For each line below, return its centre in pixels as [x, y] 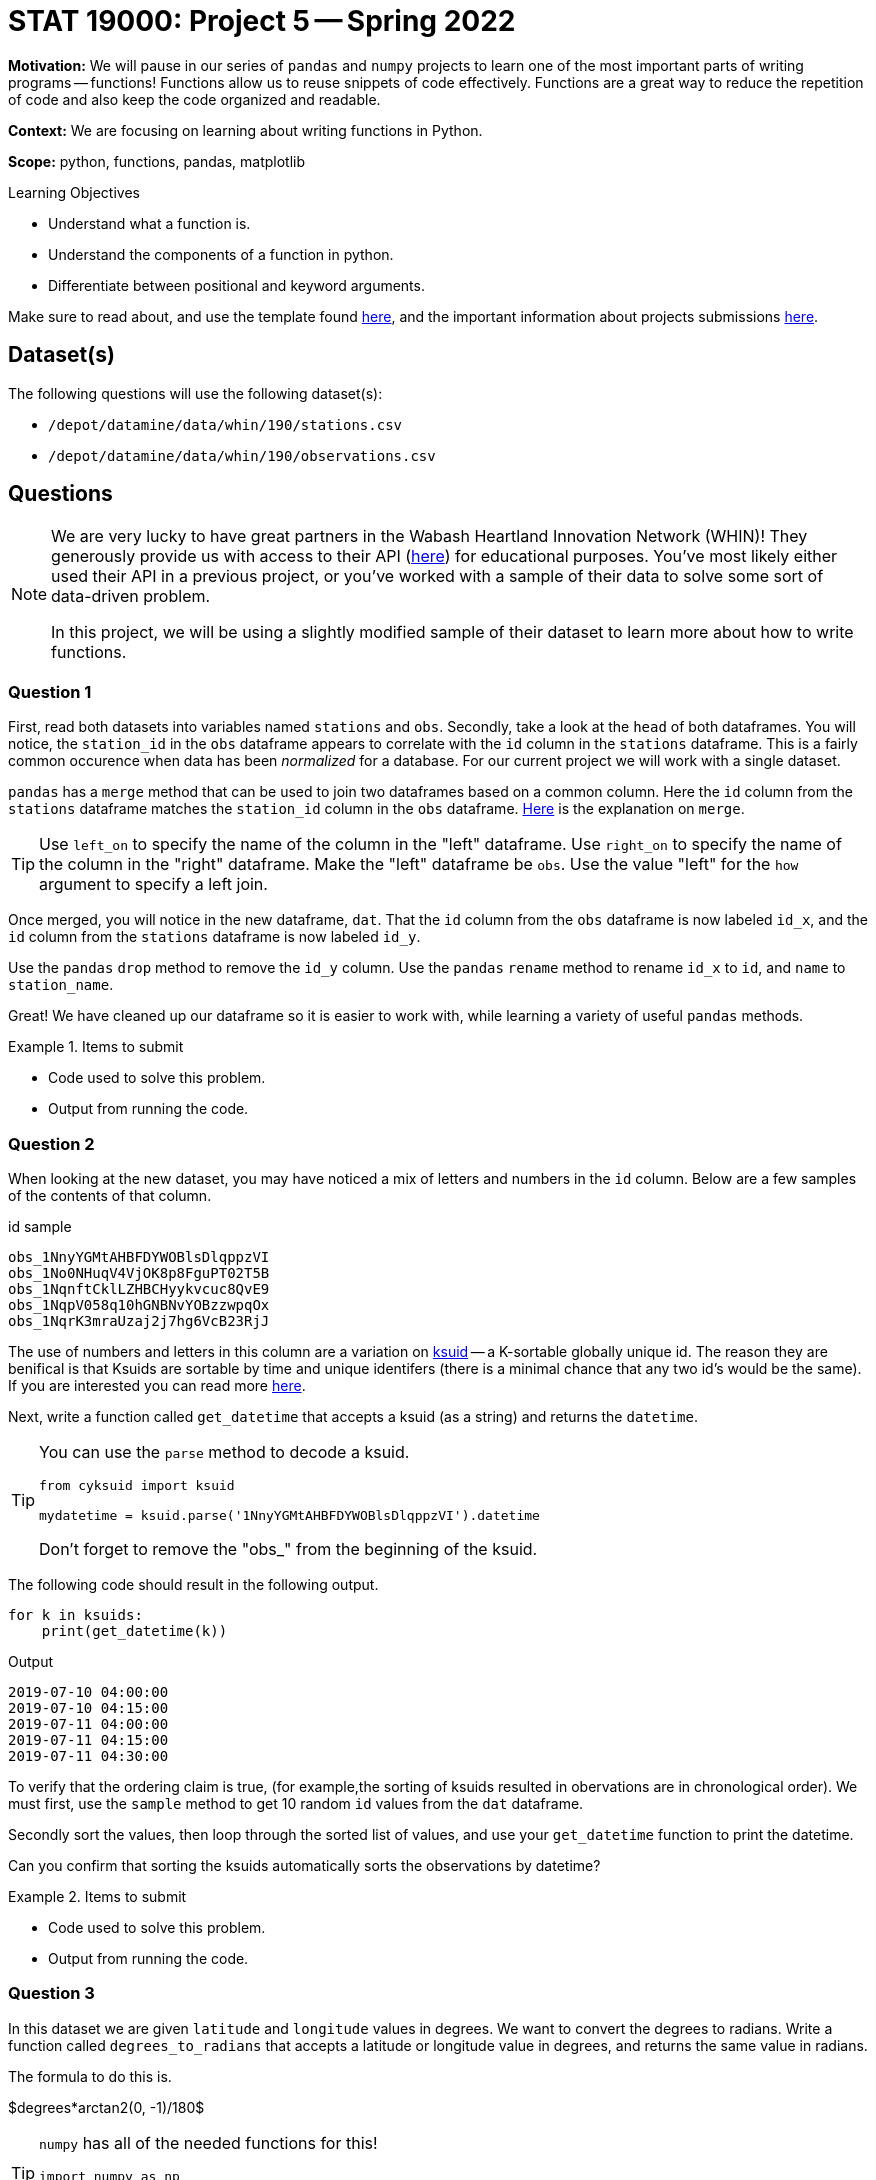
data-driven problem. [131, 596]
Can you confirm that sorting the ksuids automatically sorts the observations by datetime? [304, 1865]
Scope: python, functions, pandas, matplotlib [157, 161]
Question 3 [51, 1993]
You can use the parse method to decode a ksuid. [224, 1451]
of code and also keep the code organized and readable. [194, 99]
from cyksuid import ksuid [137, 1485]
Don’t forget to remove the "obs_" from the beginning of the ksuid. [288, 1548]
